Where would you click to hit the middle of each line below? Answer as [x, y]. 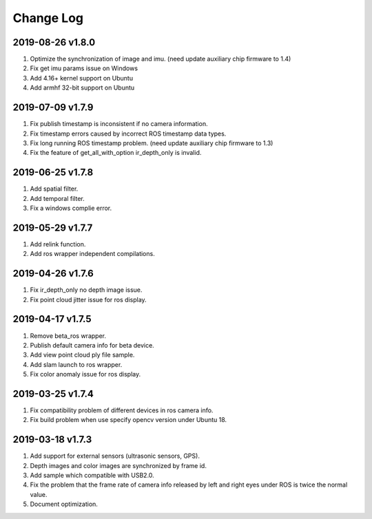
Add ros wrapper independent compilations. [92, 254]
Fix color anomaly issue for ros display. [85, 374]
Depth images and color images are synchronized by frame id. [118, 465]
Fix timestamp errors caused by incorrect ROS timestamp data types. [128, 134]
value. [39, 494]
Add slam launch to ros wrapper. [76, 364]
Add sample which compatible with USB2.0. [92, 476]
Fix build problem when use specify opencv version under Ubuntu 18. [128, 420]
